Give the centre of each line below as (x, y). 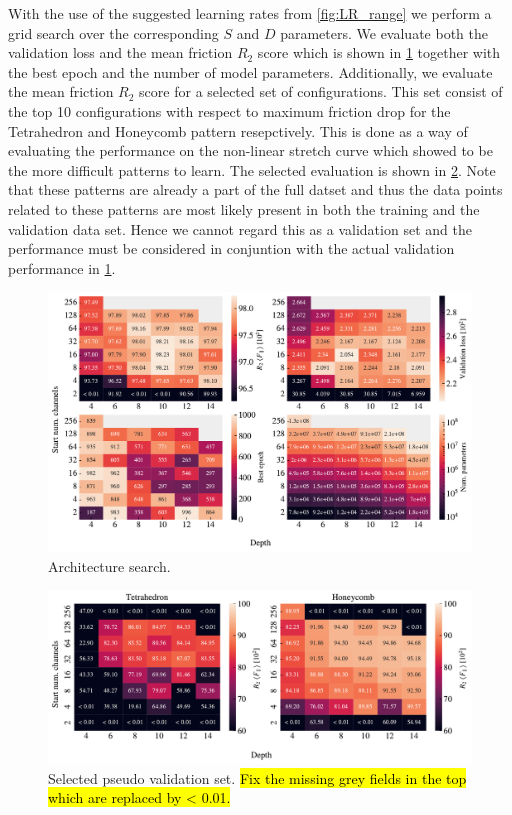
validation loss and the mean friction (120, 52)
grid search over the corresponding (113, 32)
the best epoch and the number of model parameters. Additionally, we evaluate (250, 71)
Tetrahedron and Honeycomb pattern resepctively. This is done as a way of (238, 130)
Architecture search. (109, 565)
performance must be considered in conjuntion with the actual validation (231, 248)
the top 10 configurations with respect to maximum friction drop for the (229, 110)
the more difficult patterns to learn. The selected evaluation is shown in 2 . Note (252, 169)
